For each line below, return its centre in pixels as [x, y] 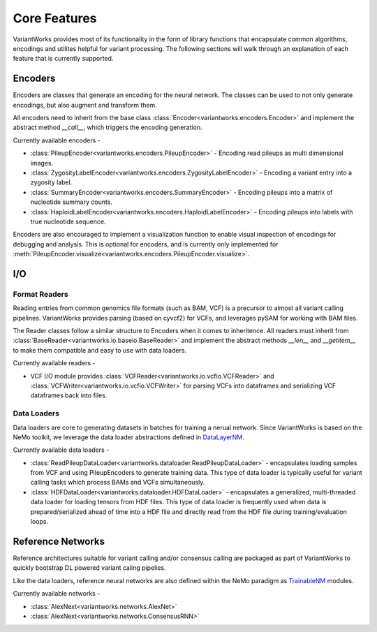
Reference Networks [59, 541]
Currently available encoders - [57, 140]
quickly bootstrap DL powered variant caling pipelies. [90, 568]
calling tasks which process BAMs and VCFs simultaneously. [118, 483]
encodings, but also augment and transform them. [85, 105]
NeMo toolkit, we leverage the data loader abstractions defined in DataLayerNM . [128, 437]
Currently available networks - [57, 594]
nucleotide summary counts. [72, 202]
